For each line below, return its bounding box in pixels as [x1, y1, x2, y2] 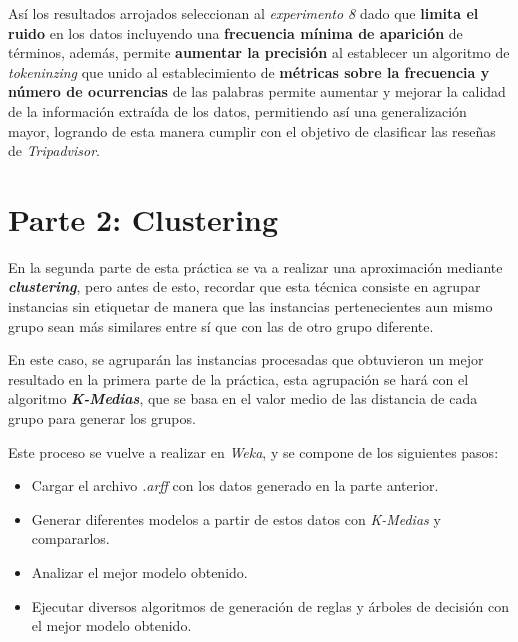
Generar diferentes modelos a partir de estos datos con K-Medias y [31, 508, 441, 529]
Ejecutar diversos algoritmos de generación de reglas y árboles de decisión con [31, 595, 510, 616]
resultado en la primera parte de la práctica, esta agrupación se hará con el [8, 368, 469, 389]
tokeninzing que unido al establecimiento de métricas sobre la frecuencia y [8, 61, 490, 82]
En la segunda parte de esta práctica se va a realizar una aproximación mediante [8, 256, 503, 277]
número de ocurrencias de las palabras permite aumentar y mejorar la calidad [8, 81, 506, 102]
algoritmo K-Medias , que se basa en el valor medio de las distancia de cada [8, 388, 478, 409]
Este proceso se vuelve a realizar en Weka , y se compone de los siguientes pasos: [8, 441, 499, 462]
